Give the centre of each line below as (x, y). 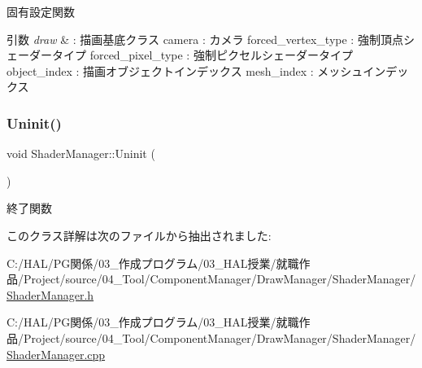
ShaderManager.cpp (56, 354)
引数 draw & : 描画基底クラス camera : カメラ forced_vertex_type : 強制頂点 (205, 39)
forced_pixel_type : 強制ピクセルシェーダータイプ (221, 55)
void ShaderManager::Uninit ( (81, 153)
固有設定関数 (41, 11)
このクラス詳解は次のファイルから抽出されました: (139, 235)
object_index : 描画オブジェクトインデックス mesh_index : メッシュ (185, 70)
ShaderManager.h (50, 294)
